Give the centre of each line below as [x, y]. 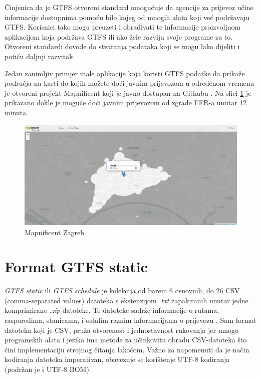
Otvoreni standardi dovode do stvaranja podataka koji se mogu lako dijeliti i [122, 46]
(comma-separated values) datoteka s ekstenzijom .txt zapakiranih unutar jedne [126, 300]
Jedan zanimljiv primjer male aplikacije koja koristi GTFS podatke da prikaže [125, 73]
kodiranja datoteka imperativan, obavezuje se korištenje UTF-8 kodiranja [117, 359]
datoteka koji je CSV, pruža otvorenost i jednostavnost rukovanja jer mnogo [122, 330]
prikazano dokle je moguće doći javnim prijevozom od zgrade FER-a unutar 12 [126, 103]
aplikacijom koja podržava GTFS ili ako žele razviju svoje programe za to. [119, 36]
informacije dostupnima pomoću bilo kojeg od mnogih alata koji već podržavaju [127, 17]
